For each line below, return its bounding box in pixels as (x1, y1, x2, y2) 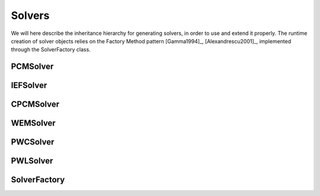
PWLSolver (11, 156, 53, 166)
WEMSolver (11, 118, 56, 128)
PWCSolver (11, 137, 55, 147)
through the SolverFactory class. (11, 46, 91, 53)
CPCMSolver (11, 99, 60, 110)
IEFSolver (11, 81, 47, 91)
